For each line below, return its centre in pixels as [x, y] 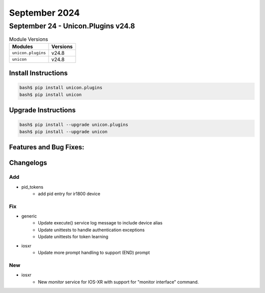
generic [29, 216]
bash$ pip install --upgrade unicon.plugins [74, 125]
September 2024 [44, 13]
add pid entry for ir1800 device [69, 194]
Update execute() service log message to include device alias [100, 223]
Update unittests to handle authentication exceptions [91, 230]
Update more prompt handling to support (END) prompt [94, 253]
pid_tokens [32, 187]
